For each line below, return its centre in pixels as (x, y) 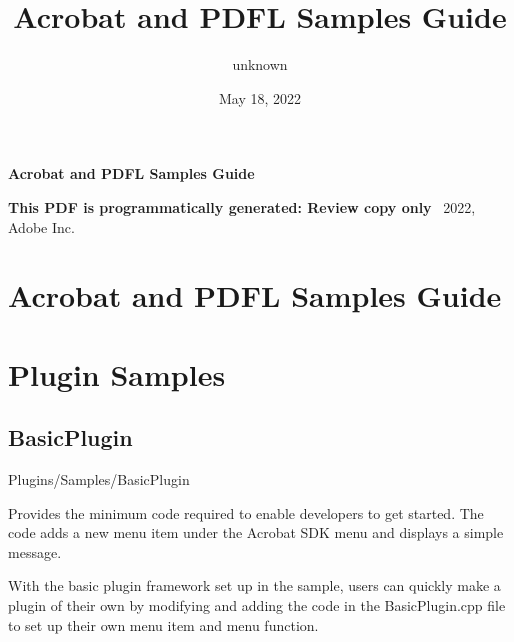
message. (35, 551)
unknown (260, 64)
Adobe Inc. (41, 226)
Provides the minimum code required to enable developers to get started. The (246, 512)
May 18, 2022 (260, 97)
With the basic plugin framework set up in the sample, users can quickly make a (254, 585)
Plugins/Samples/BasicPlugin (99, 479)
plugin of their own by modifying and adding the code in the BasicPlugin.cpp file (257, 605)
